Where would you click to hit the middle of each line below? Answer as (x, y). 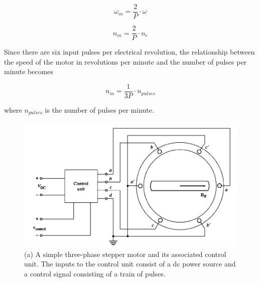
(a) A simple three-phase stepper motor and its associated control (125, 254)
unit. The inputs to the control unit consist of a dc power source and (130, 264)
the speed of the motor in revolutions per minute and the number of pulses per (125, 61)
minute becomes (29, 71)
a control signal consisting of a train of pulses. (95, 274)
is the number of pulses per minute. (99, 109)
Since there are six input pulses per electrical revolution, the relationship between (129, 52)
